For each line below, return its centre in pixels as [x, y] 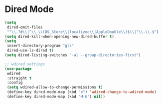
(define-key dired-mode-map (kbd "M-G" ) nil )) [56, 97]
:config [15, 83]
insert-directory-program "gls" [40, 46]
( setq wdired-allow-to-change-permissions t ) [55, 87]
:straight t [19, 78]
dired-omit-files [25, 27]
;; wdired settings [25, 64]
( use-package [18, 68]
